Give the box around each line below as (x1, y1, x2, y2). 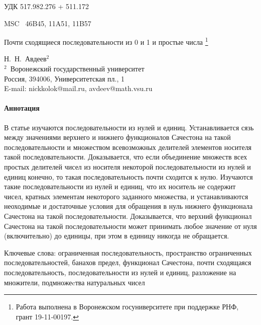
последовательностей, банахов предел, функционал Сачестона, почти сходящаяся (4, 257, 251, 268)
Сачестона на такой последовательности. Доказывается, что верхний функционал (4, 210, 252, 221)
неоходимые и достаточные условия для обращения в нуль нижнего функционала (4, 201, 253, 211)
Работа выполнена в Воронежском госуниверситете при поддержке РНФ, (16, 301, 239, 312)
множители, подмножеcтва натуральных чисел (4, 277, 145, 287)
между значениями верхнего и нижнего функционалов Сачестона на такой (4, 132, 231, 142)
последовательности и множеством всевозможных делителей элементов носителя (4, 141, 252, 152)
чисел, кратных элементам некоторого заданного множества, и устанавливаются (4, 191, 248, 201)
